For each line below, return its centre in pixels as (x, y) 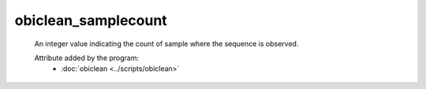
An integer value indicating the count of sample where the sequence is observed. (166, 44)
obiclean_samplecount (91, 20)
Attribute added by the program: (87, 58)
